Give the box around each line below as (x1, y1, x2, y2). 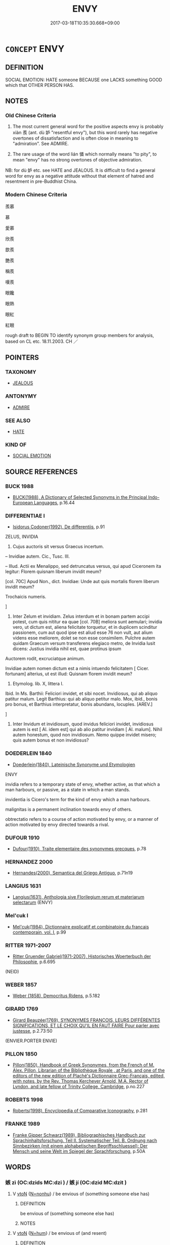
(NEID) (5, 969, 19, 975)
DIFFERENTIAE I (5, 512, 45, 519)
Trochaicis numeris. (5, 594, 47, 600)
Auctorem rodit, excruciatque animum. (5, 656, 85, 662)
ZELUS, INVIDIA (5, 534, 38, 540)
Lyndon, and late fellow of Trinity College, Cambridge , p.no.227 (12, 1083, 145, 1090)
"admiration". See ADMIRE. (12, 141, 69, 147)
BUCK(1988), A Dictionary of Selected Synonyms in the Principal (12, 494, 148, 500)
